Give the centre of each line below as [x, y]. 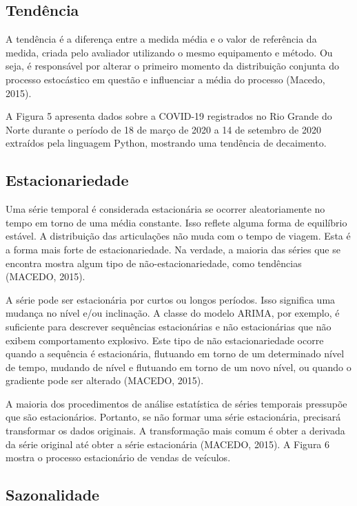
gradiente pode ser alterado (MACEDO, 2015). [105, 380]
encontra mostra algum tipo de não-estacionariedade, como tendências [154, 263]
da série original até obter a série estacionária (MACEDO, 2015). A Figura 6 [168, 444]
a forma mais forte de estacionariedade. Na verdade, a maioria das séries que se [173, 249]
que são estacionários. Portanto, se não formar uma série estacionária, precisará [173, 417]
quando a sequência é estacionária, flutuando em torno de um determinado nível [175, 354]
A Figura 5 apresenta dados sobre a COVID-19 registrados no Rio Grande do [169, 116]
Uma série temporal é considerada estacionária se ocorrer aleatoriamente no [165, 209]
